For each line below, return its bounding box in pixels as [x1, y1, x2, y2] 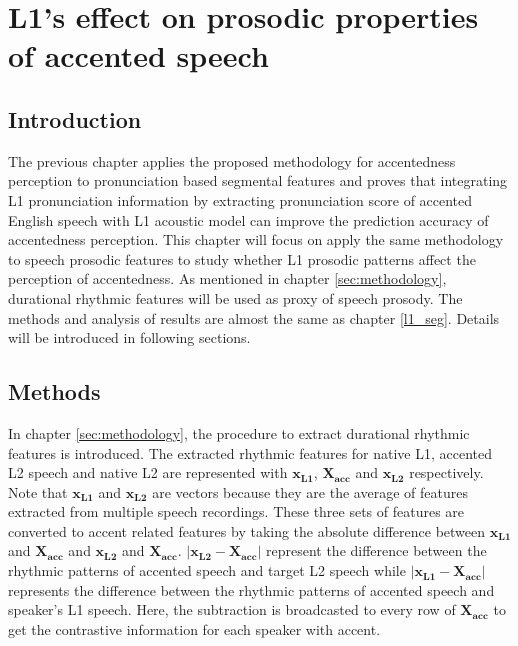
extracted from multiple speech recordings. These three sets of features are [8, 501, 465, 522]
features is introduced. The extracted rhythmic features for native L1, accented [8, 442, 493, 463]
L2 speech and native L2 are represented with [8, 462, 288, 483]
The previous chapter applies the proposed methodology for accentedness [8, 150, 456, 171]
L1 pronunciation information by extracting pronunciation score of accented [8, 189, 473, 210]
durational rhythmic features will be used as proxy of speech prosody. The [8, 287, 463, 308]
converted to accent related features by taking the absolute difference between [8, 520, 486, 541]
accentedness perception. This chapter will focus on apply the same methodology [8, 229, 504, 250]
